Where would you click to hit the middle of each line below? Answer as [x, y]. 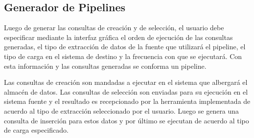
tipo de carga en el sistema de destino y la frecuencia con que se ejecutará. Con [123, 56]
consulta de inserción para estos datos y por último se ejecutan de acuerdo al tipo [127, 120]
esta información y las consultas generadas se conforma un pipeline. [105, 66]
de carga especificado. [36, 130]
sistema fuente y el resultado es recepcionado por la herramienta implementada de [127, 101]
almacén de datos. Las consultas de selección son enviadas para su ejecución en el [126, 91]
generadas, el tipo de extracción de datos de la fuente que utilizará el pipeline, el [125, 47]
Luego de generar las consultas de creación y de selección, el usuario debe [114, 28]
